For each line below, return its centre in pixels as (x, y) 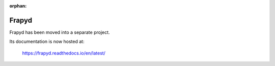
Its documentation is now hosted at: (47, 42)
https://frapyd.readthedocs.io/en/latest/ (64, 53)
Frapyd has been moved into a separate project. (60, 32)
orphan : (18, 6)
